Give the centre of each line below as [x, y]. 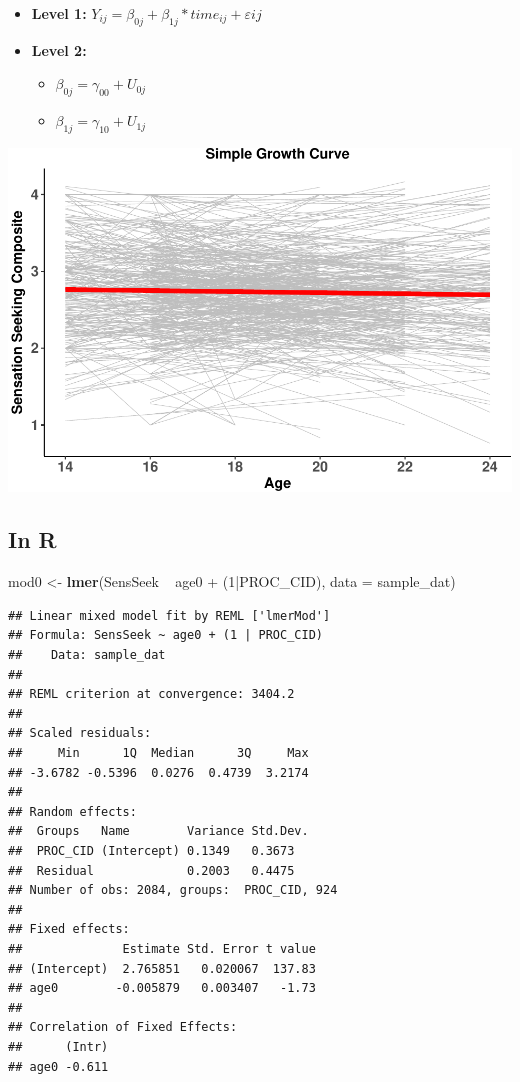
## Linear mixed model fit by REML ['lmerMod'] [169, 615]
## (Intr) [58, 1046]
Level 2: [59, 49]
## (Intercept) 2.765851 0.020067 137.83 [162, 968]
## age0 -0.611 [58, 1066]
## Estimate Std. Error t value [162, 948]
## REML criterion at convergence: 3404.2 [151, 694]
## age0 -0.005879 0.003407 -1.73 [162, 988]
